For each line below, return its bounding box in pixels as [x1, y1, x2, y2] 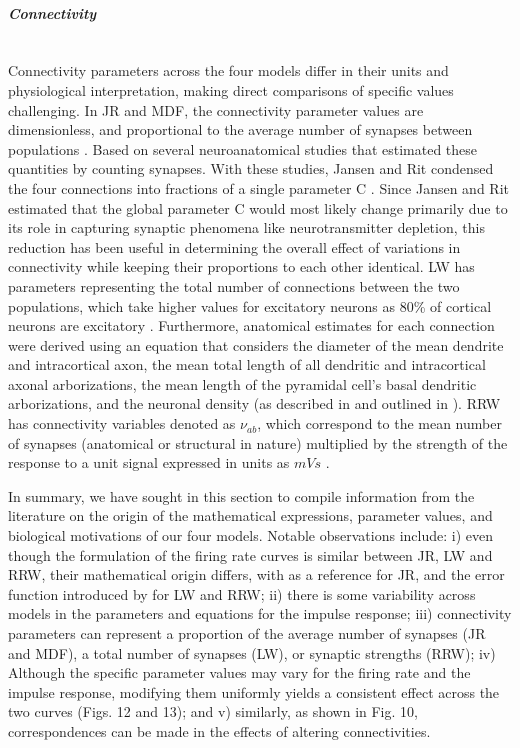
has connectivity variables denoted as [8, 413, 236, 434]
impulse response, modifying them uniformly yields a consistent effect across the [8, 681, 500, 702]
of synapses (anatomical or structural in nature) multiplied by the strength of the [8, 432, 508, 453]
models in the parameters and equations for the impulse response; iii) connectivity [8, 603, 512, 624]
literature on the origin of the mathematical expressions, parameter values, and [8, 505, 493, 526]
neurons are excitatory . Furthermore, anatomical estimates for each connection [8, 315, 495, 336]
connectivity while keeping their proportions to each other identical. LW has [8, 256, 475, 277]
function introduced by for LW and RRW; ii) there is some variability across [8, 583, 476, 604]
